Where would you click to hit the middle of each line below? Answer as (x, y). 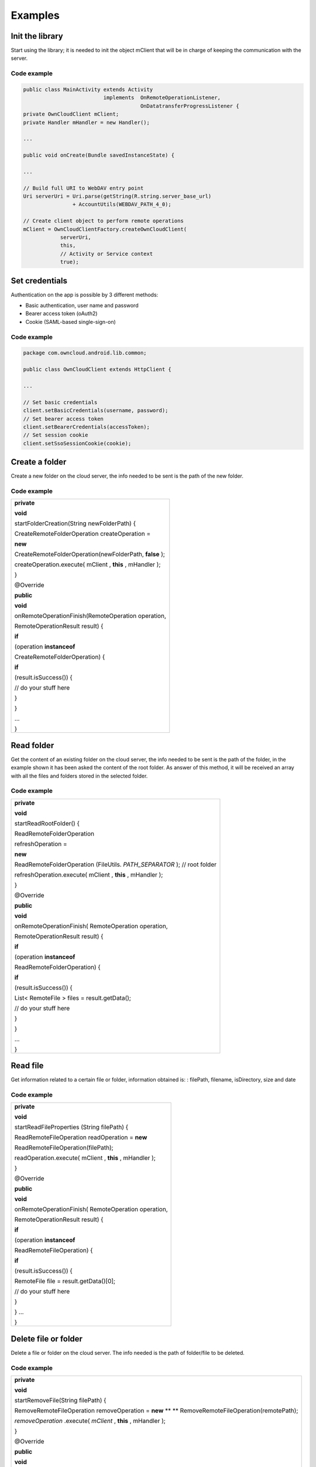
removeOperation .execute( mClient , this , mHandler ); (90, 1421)
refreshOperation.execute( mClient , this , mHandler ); (89, 874)
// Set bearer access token (63, 419)
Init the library (37, 36)
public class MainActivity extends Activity (88, 89)
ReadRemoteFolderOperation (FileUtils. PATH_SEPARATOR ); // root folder (115, 864)
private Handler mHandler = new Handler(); (87, 122)
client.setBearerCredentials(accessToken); (87, 427)
